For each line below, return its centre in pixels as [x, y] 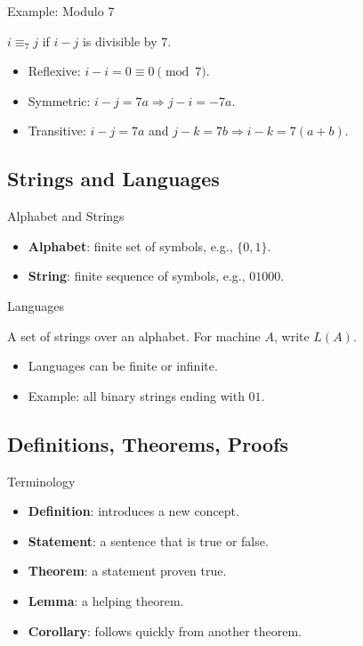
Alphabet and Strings [66, 216]
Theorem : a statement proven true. [127, 571]
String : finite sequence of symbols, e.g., [137, 276]
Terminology [41, 481]
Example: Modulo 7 [61, 11]
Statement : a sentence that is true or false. [148, 540]
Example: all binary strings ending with [136, 395]
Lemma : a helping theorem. [106, 600]
